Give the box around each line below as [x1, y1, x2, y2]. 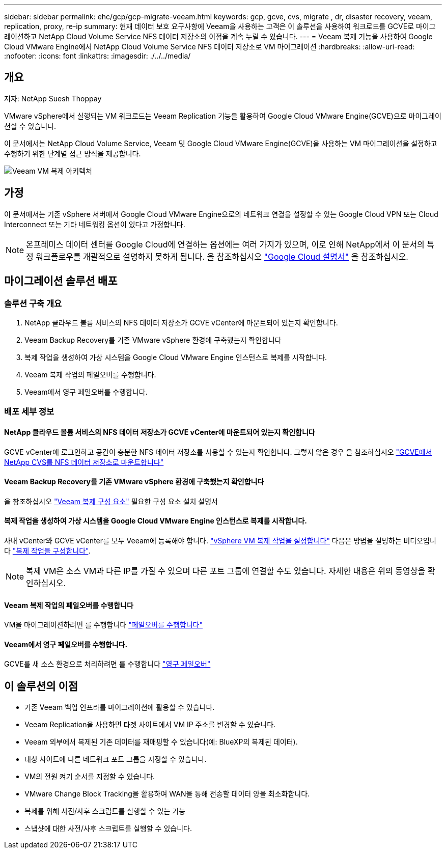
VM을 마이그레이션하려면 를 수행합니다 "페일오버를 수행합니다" [4, 620, 203, 629]
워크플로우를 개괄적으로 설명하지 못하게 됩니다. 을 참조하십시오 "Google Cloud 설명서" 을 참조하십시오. [36, 251, 408, 262]
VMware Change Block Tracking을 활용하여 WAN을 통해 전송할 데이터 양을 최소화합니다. [24, 789, 310, 799]
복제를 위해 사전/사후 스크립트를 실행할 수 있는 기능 [24, 807, 185, 816]
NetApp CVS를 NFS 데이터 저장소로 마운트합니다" [4, 457, 164, 466]
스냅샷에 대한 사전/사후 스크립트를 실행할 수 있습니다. [24, 824, 192, 833]
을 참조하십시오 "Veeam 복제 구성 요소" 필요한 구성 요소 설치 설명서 [4, 497, 218, 506]
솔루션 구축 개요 [4, 298, 62, 309]
